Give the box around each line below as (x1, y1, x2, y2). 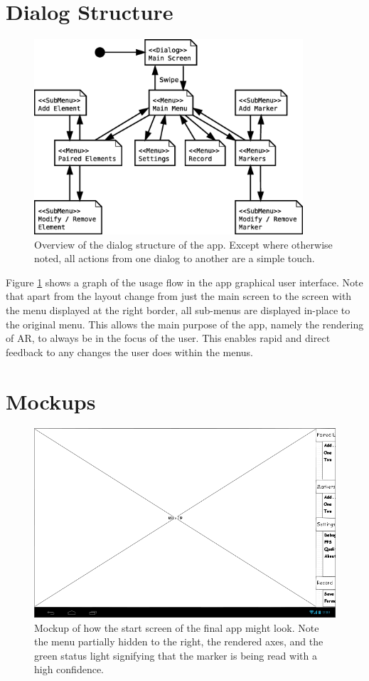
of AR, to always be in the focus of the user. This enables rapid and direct (6, 331, 331, 345)
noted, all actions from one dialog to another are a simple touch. (34, 251, 315, 266)
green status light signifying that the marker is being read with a (34, 648, 317, 662)
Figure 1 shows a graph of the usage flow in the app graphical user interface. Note (6, 274, 363, 289)
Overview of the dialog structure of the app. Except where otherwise (34, 236, 333, 251)
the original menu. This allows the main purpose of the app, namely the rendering (6, 316, 364, 331)
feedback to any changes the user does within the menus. (6, 344, 253, 359)
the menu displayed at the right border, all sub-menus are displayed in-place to (6, 302, 351, 317)
